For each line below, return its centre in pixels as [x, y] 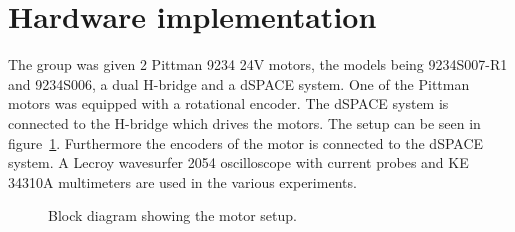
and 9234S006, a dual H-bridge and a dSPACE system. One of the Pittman [239, 83]
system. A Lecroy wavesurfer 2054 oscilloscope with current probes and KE [238, 162]
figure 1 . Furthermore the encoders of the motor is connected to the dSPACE [246, 142]
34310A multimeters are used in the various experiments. [182, 181]
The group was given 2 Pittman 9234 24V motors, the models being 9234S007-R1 [258, 64]
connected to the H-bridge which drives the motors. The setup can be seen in [244, 122]
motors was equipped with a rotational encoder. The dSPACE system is [228, 103]
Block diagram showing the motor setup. [172, 215]
